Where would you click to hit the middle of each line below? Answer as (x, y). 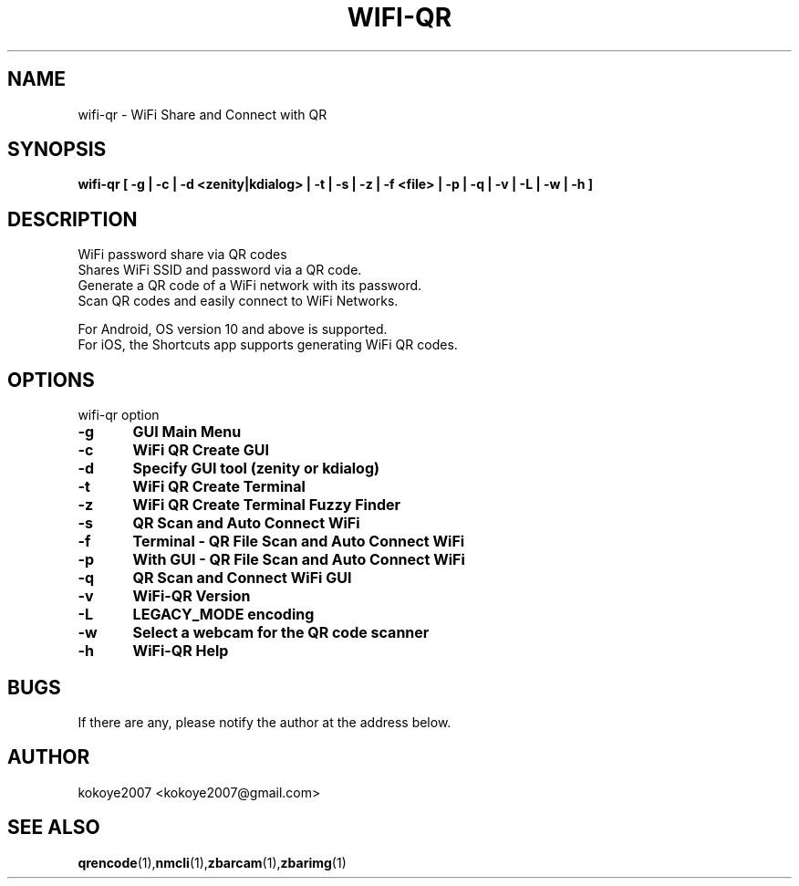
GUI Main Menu (187, 432)
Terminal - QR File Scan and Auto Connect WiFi (299, 542)
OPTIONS (51, 380)
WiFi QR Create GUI (201, 450)
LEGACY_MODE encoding (223, 615)
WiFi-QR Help (181, 651)
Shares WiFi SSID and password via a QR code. (220, 270)
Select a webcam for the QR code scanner (281, 633)
